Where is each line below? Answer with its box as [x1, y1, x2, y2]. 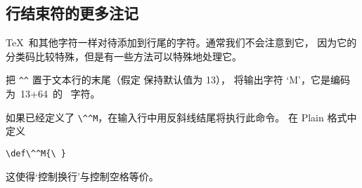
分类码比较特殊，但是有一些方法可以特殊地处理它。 [6, 48, 242, 63]
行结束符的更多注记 [6, 2, 138, 24]
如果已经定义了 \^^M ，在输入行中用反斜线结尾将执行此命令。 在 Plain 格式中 [6, 109, 357, 124]
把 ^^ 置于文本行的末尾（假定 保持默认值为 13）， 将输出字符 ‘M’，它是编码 [6, 72, 350, 87]
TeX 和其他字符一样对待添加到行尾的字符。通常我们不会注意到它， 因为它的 [6, 35, 357, 50]
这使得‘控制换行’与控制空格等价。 [6, 168, 159, 183]
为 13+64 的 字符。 [6, 86, 101, 101]
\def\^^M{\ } [6, 148, 66, 159]
